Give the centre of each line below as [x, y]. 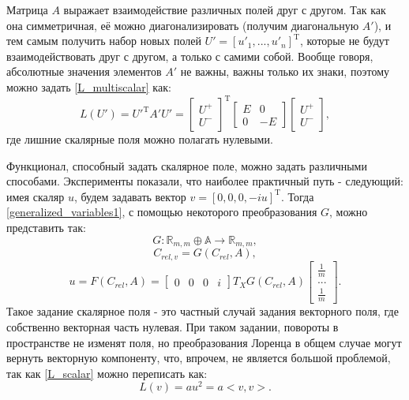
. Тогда [297, 196]
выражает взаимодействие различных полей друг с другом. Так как [225, 9]
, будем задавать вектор [130, 196]
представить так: [46, 228]
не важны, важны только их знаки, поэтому [285, 71]
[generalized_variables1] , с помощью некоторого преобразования [162, 212]
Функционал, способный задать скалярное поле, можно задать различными [187, 165]
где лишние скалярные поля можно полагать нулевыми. [140, 139]
